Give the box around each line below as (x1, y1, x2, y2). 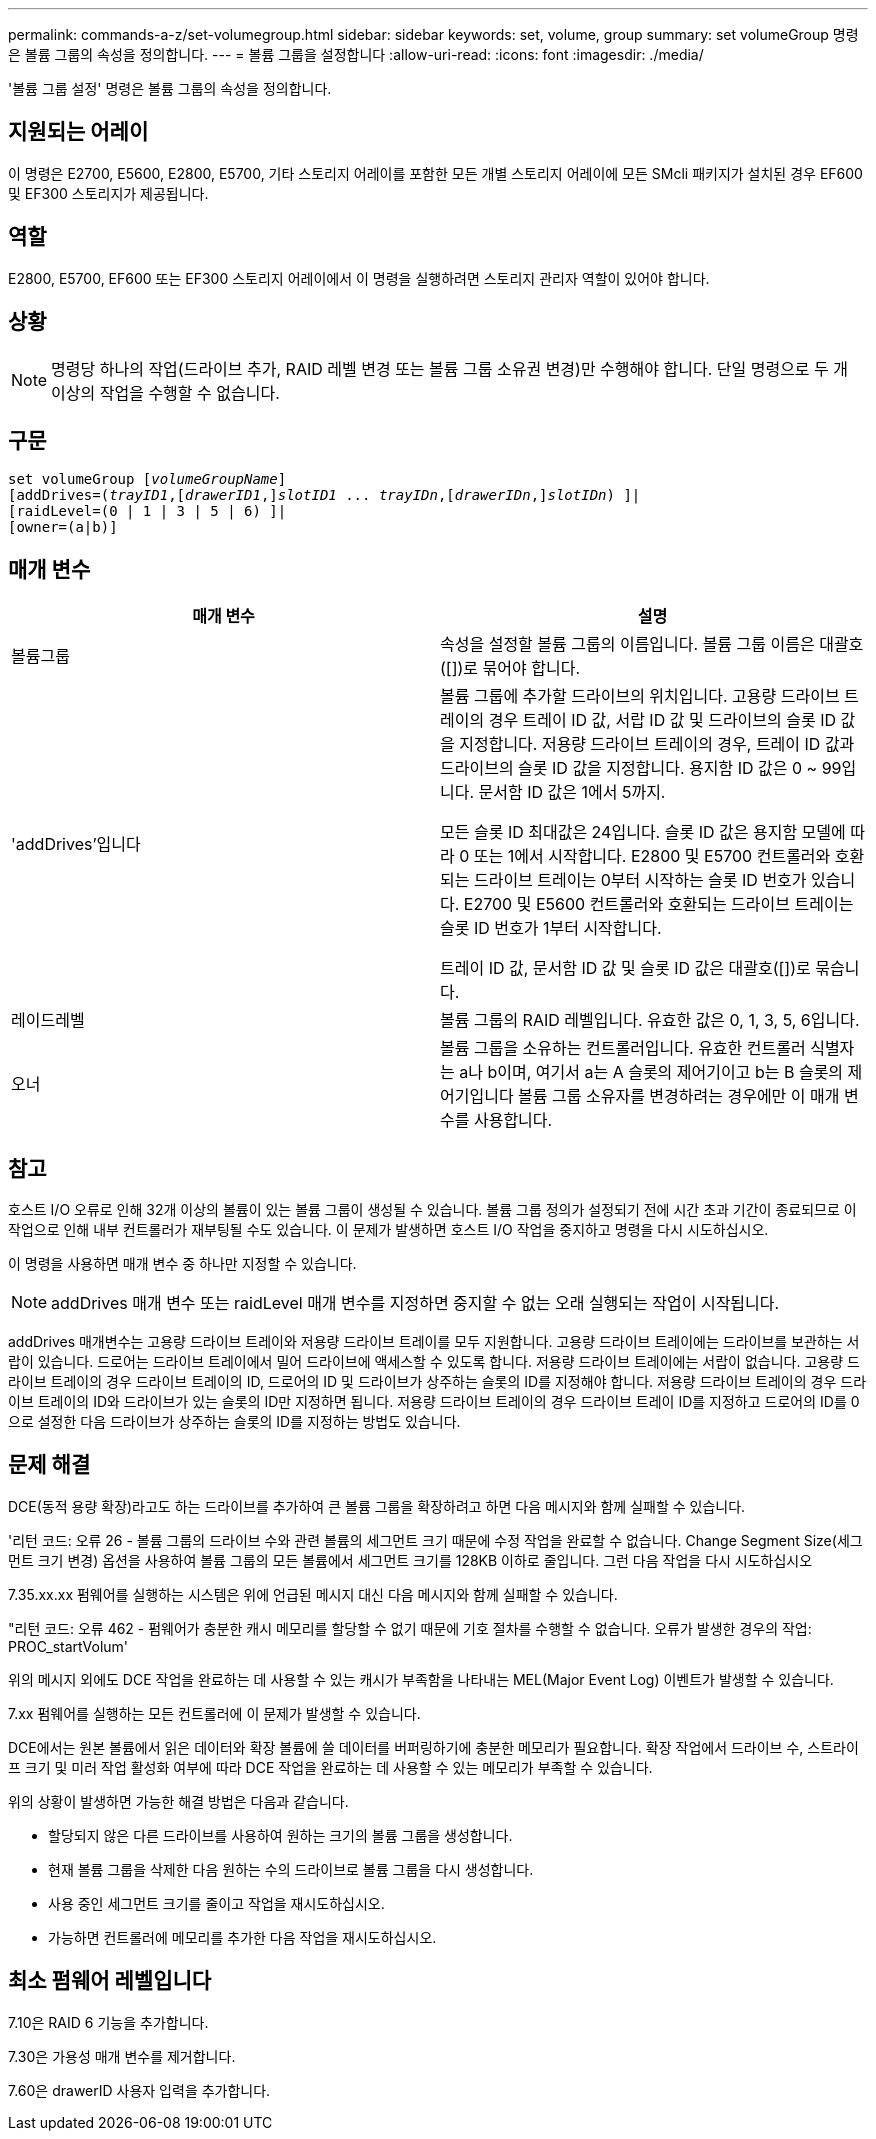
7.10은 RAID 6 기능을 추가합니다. (8, 2013, 209, 2031)
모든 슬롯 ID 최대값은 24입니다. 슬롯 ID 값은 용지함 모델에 (440, 822, 846, 843)
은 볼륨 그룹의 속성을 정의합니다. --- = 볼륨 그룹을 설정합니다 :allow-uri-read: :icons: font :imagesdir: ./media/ (8, 46, 704, 63)
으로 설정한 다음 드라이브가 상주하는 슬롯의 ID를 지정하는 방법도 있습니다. (8, 1413, 461, 1431)
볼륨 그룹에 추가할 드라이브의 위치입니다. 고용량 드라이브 (440, 686, 840, 707)
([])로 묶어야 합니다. (440, 658, 580, 679)
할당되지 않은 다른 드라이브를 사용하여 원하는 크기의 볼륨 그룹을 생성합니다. (48, 1826, 513, 1844)
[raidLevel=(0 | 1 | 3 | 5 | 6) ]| (8, 503, 287, 520)
